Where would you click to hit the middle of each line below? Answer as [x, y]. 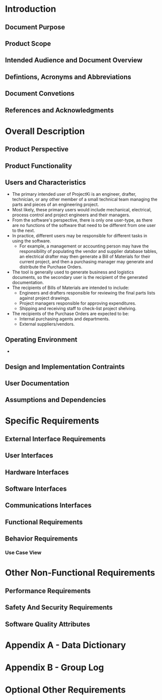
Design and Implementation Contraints [65, 367]
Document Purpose [35, 27]
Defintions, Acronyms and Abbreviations [68, 77]
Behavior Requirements [41, 539]
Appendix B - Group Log [54, 667]
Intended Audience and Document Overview [74, 60]
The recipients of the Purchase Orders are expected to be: [71, 314]
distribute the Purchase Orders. [51, 267]
